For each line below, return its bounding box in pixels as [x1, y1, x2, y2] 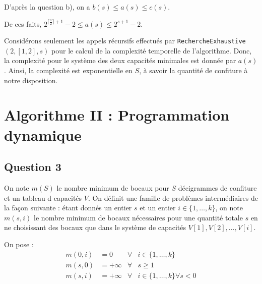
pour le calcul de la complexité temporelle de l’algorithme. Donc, [51, 45, 252, 55]
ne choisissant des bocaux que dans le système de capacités [4, 222, 186, 233]
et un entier [140, 202, 176, 213]
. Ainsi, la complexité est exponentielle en [4, 65, 133, 76]
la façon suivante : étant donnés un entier [4, 202, 132, 213]
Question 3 [4, 159, 61, 175]
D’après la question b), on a [4, 2, 90, 12]
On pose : [4, 239, 34, 249]
